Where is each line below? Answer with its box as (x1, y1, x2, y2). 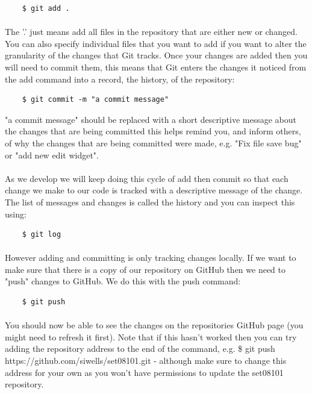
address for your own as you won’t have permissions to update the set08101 (5, 366, 284, 378)
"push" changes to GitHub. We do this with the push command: (5, 275, 241, 287)
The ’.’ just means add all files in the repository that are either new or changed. (5, 25, 298, 38)
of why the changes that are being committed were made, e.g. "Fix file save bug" (5, 136, 302, 149)
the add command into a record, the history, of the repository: (5, 72, 235, 85)
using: (5, 207, 27, 220)
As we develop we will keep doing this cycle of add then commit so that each (5, 172, 289, 184)
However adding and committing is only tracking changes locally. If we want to (5, 251, 296, 264)
